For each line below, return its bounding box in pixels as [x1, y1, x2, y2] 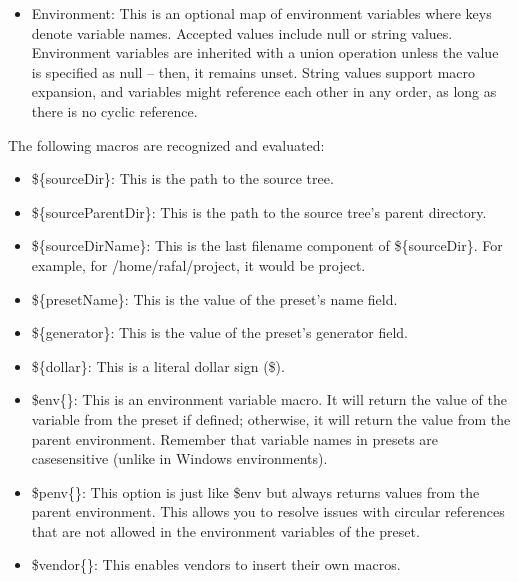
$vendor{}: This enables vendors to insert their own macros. [31, 554, 401, 575]
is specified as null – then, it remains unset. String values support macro [31, 61, 476, 82]
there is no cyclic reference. [31, 100, 198, 121]
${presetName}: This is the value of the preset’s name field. [31, 288, 398, 309]
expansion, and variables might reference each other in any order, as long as [31, 81, 497, 102]
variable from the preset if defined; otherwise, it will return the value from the [31, 408, 511, 429]
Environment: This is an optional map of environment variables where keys [31, 3, 492, 23]
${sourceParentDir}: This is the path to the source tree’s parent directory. [31, 201, 487, 222]
